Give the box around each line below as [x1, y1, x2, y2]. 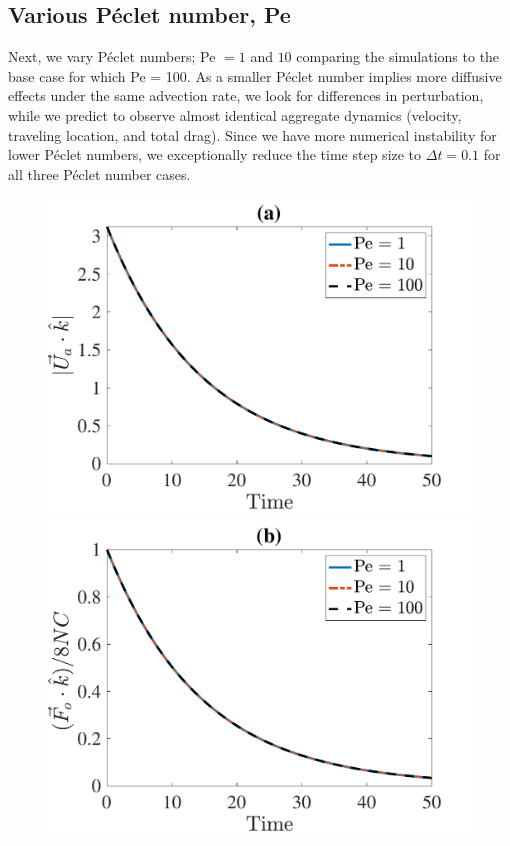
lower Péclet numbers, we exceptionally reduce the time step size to [8, 144, 422, 165]
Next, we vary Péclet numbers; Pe [8, 46, 216, 67]
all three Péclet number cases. [8, 163, 191, 184]
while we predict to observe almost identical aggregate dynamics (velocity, [8, 104, 462, 125]
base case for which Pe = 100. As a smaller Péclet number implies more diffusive [8, 65, 502, 86]
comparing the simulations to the [296, 46, 500, 67]
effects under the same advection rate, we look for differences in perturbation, [8, 85, 484, 106]
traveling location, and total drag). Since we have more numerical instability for [8, 124, 497, 145]
